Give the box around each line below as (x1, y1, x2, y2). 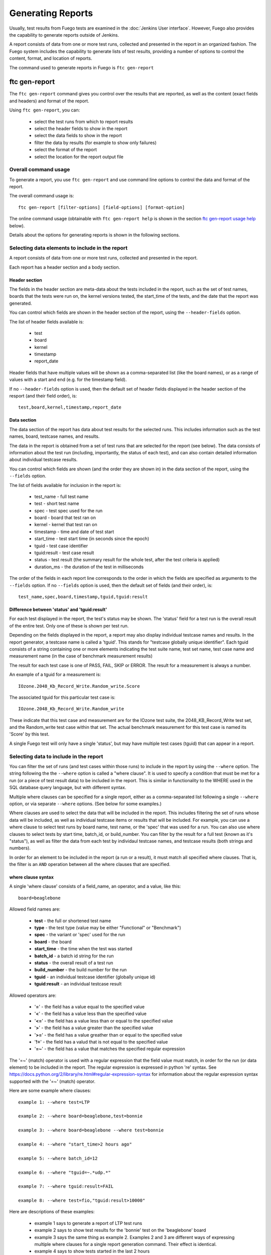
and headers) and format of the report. (9, 98, 90, 104)
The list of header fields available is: (9, 319, 84, 325)
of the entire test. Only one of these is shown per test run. (9, 622, 129, 629)
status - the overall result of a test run (34, 959, 113, 966)
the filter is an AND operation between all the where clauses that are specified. (9, 861, 171, 867)
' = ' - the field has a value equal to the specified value (34, 1003, 145, 1010)
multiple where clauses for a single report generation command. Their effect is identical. (34, 1241, 217, 1247)
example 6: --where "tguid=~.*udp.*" (18, 1170, 111, 1175)
